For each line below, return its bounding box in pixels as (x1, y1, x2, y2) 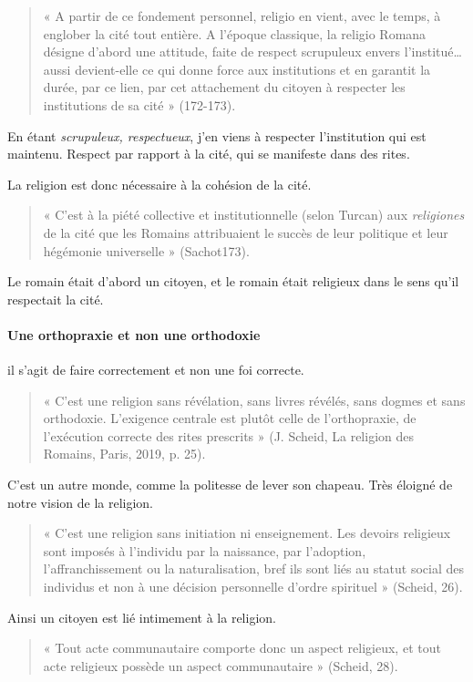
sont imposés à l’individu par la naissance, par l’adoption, (43, 541, 366, 560)
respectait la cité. (7, 289, 104, 308)
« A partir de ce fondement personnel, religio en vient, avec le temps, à (43, 6, 441, 25)
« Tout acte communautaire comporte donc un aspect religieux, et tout (43, 638, 441, 657)
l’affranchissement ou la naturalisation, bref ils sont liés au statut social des (43, 559, 465, 578)
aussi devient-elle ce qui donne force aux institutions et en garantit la (43, 59, 431, 78)
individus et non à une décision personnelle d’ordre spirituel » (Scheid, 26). (43, 577, 463, 596)
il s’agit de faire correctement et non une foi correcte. (7, 360, 304, 379)
